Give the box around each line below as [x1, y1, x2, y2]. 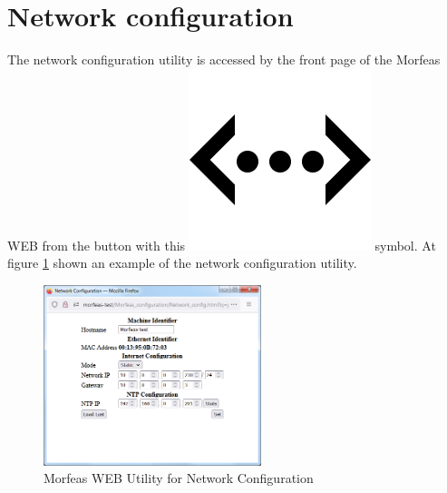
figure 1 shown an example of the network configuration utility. [7, 253, 357, 272]
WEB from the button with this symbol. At [7, 235, 436, 254]
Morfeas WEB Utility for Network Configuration [44, 468, 314, 488]
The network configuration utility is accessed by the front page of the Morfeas [7, 50, 441, 69]
